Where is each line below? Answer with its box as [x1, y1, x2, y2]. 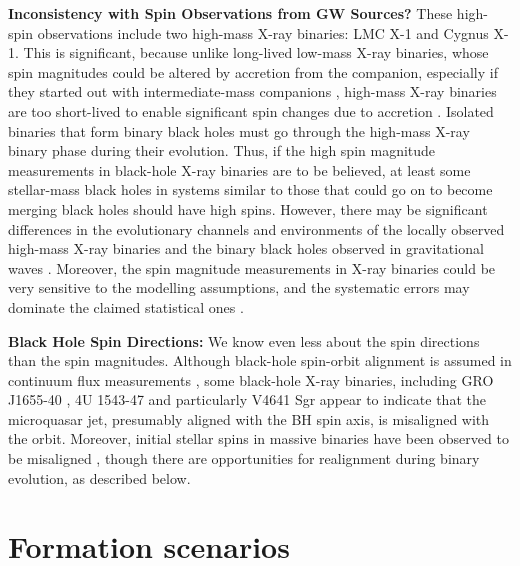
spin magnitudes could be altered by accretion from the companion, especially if [8, 61, 498, 82]
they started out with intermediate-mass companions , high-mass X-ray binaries [8, 81, 497, 102]
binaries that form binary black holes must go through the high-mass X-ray [8, 120, 470, 141]
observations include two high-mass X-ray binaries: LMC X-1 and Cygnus [37, 22, 489, 43]
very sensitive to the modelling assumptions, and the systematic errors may [8, 277, 470, 298]
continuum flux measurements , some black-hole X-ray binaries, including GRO [8, 369, 494, 390]
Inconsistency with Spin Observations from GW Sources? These [8, 3, 453, 23]
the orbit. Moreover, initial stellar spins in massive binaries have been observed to [8, 428, 509, 449]
